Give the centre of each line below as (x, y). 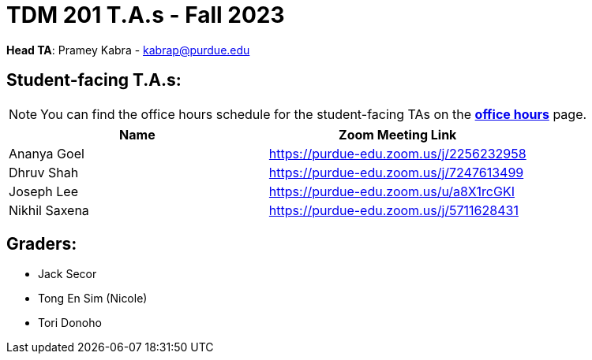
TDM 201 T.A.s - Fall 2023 (146, 15)
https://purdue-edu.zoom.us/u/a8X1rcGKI (392, 191)
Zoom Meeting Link (398, 134)
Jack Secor (67, 274)
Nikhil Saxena (49, 210)
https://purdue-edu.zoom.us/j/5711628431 (393, 210)
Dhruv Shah (44, 172)
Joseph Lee (43, 191)
